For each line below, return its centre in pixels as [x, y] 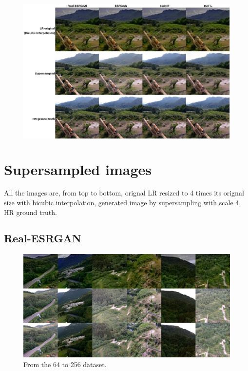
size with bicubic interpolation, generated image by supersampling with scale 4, [123, 202]
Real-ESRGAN [43, 238]
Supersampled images [78, 169]
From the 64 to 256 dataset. [65, 364]
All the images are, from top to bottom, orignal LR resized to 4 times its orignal [124, 193]
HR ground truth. [30, 212]
